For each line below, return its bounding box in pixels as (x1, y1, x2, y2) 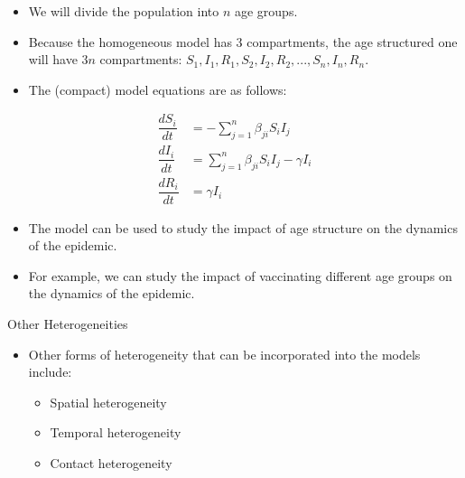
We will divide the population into (28, 2, 219, 20)
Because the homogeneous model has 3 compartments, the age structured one (28, 32, 458, 51)
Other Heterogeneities (7, 314, 128, 333)
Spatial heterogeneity (50, 392, 167, 411)
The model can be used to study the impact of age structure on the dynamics (28, 218, 458, 237)
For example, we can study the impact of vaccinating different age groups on (28, 266, 452, 285)
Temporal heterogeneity (50, 423, 181, 442)
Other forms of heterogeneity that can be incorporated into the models (28, 344, 421, 363)
